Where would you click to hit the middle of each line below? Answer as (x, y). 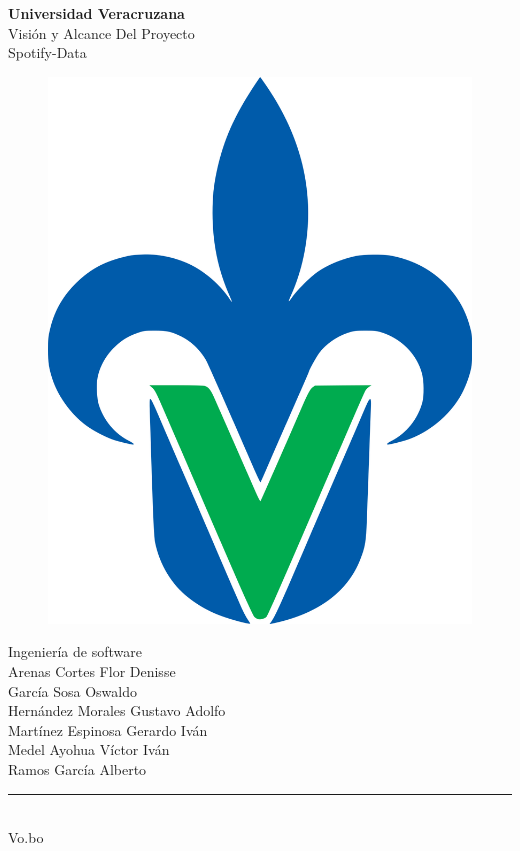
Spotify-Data (47, 52)
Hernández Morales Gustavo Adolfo (117, 710)
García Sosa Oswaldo (73, 690)
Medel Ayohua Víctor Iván (89, 749)
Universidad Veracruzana (96, 13)
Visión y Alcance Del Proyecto (101, 32)
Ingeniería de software (75, 651)
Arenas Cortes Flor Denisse (92, 670)
